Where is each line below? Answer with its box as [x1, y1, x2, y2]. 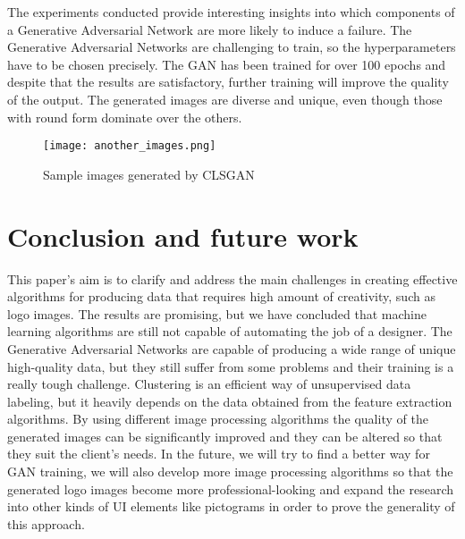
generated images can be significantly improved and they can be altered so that [7, 426, 443, 445]
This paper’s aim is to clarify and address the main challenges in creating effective [7, 269, 458, 288]
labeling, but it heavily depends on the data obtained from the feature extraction [7, 392, 452, 410]
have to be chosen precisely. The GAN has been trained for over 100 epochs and [7, 55, 446, 73]
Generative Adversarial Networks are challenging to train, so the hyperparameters [7, 38, 456, 56]
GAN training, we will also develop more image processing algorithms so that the [7, 462, 453, 481]
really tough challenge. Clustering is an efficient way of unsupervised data [7, 375, 411, 393]
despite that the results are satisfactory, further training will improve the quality [7, 72, 449, 91]
